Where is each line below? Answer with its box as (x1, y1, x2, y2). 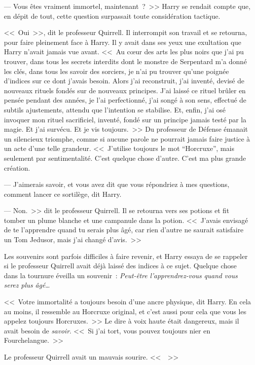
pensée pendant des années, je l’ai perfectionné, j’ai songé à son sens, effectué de (4, 95, 247, 105)
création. (4, 162, 30, 173)
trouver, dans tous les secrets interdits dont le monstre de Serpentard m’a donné (4, 56, 247, 66)
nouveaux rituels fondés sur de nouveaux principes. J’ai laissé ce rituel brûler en (4, 85, 246, 95)
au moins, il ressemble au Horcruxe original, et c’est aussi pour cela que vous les (4, 306, 247, 316)
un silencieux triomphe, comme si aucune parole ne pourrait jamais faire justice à (4, 133, 250, 144)
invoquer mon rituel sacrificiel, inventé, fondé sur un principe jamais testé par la (4, 114, 247, 124)
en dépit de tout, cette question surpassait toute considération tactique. (4, 10, 220, 21)
